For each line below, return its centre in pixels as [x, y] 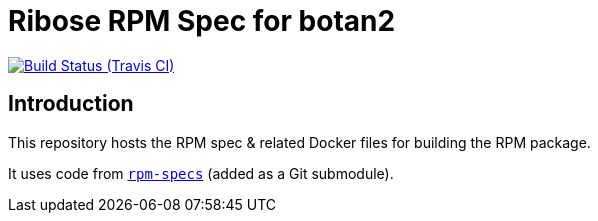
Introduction [71, 104]
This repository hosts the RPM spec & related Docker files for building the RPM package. [299, 142]
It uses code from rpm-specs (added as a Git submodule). [201, 173]
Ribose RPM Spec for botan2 [202, 21]
